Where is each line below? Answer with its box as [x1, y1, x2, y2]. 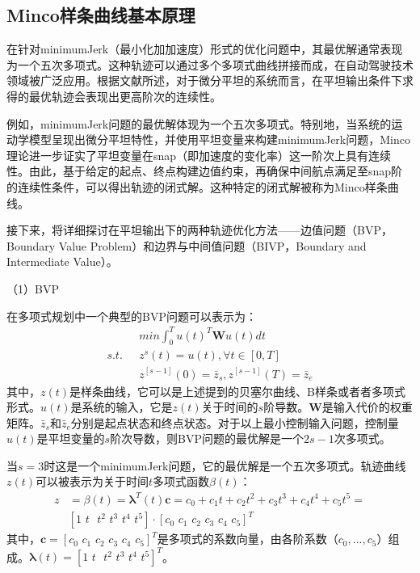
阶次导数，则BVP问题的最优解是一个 [110, 430, 304, 447]
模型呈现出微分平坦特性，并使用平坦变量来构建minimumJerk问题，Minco [28, 131, 410, 148]
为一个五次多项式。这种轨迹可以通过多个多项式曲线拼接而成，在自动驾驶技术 [6, 56, 414, 73]
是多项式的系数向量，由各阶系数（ [157, 530, 338, 547]
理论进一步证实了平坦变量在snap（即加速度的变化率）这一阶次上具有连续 [6, 146, 392, 163]
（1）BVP [6, 280, 59, 297]
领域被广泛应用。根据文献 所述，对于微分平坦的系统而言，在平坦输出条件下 [6, 72, 402, 89]
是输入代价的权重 [321, 398, 413, 415]
